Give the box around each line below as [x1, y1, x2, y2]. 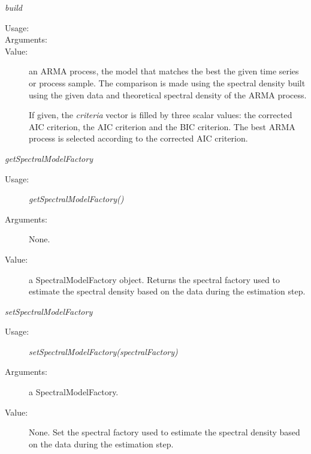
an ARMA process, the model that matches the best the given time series [29, 65, 299, 77]
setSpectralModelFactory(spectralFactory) [29, 345, 178, 357]
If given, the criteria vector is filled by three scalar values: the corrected [29, 109, 292, 121]
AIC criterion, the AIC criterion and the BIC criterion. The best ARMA [29, 120, 295, 133]
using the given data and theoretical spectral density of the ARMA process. [29, 88, 307, 101]
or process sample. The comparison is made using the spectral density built [29, 76, 306, 89]
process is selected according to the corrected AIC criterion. [29, 132, 248, 145]
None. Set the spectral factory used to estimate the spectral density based [29, 426, 300, 438]
